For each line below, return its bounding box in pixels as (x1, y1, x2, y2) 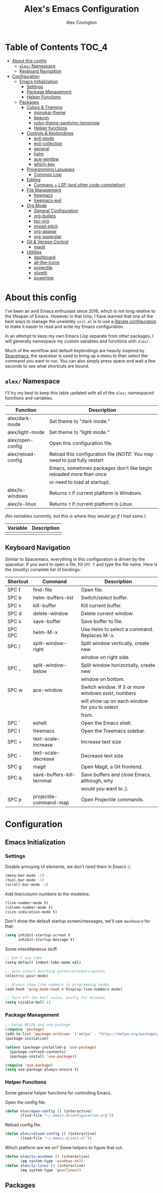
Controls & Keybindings (26, 130, 74, 136)
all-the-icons (33, 259, 60, 265)
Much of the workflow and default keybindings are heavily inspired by (5, 347, 145, 353)
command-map (33, 799, 69, 806)
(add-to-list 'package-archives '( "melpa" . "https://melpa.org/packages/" (5, 1031, 162, 1037)
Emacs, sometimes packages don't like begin (49, 465, 152, 471)
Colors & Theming (26, 104, 63, 110)
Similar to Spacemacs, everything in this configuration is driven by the (5, 556, 145, 562)
